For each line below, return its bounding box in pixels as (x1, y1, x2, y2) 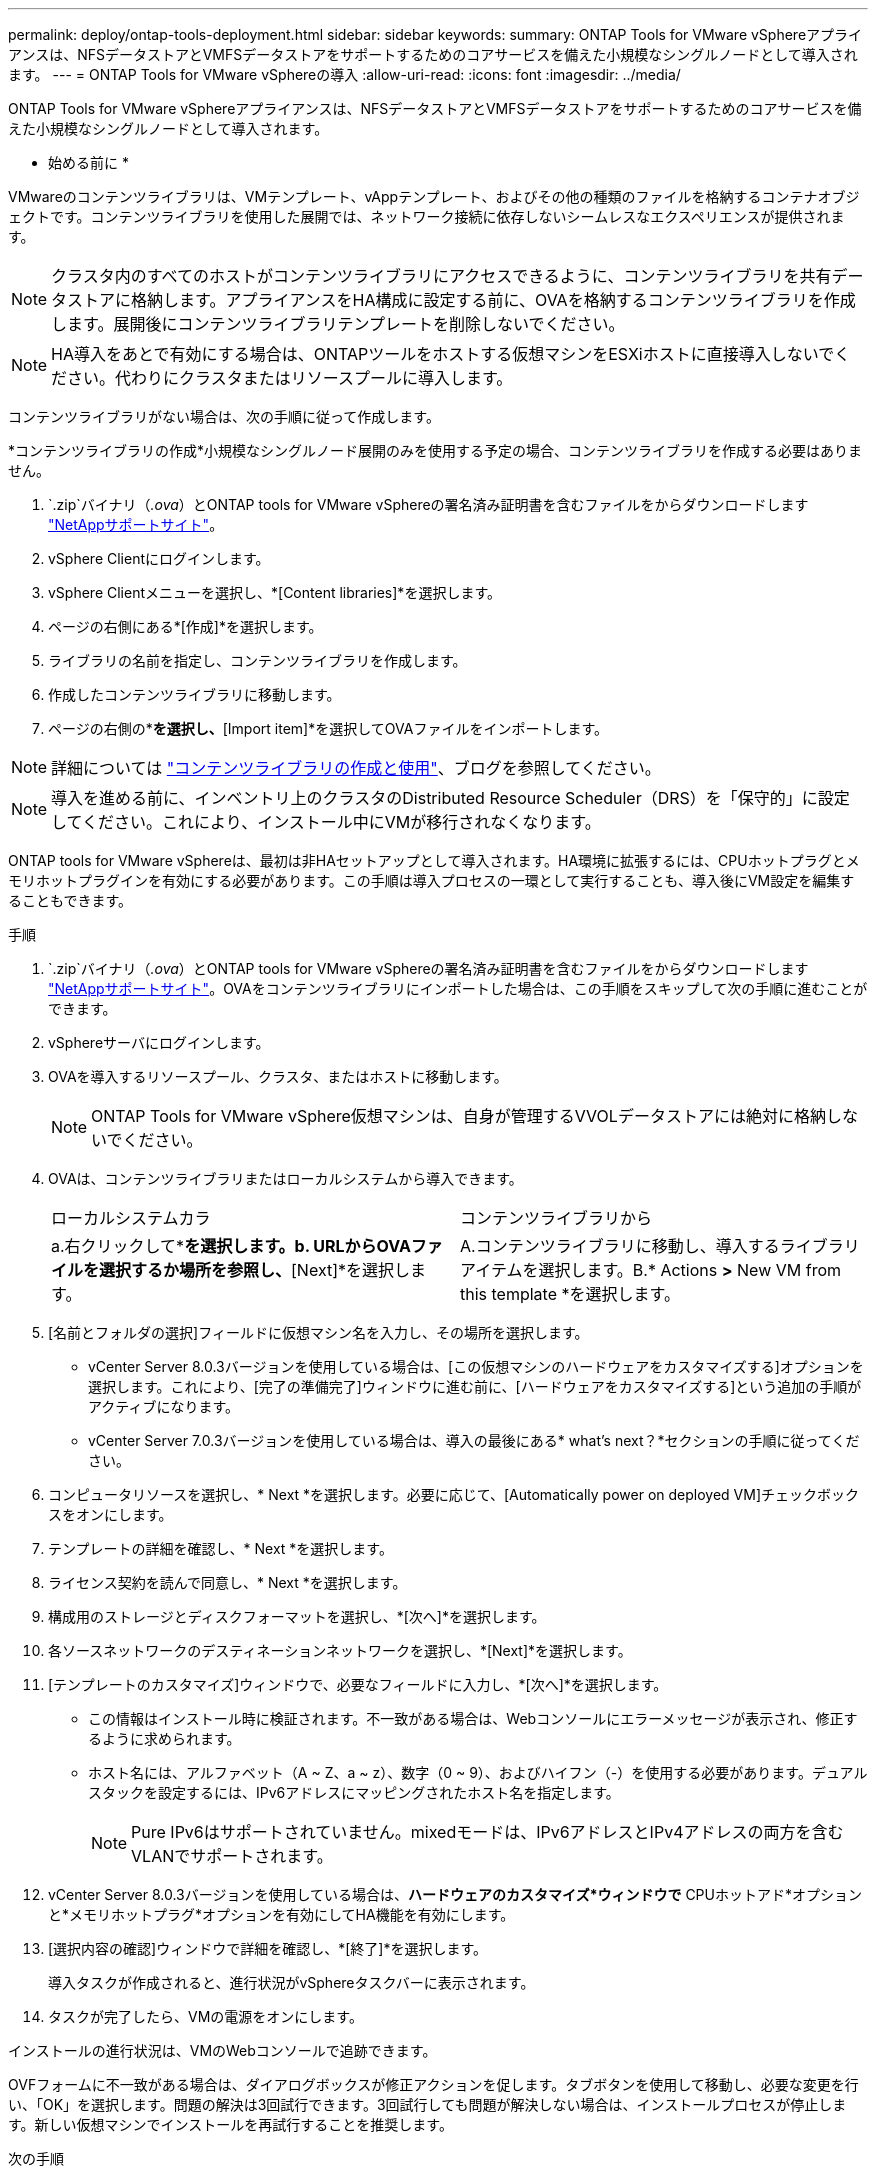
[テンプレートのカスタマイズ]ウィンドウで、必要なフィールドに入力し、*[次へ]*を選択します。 (48, 1676, 668, 1693)
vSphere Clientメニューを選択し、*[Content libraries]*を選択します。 (48, 584, 501, 601)
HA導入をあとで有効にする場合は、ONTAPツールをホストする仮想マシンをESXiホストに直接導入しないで (51, 344, 835, 364)
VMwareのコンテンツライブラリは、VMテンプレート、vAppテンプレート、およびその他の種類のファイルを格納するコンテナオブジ (8, 188, 860, 205)
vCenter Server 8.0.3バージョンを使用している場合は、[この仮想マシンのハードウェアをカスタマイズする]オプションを (88, 1358, 864, 1375)
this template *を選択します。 (460, 1284, 680, 1304)
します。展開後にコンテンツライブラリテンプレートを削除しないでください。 (51, 314, 625, 334)
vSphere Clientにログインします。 (48, 550, 270, 567)
